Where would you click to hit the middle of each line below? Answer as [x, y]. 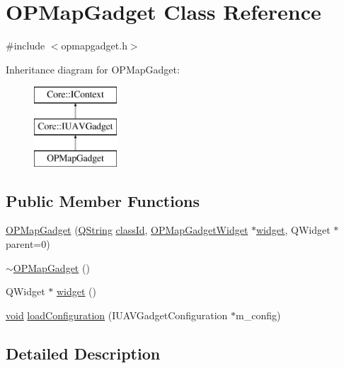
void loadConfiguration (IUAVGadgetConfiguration [117, 315]
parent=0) [28, 244]
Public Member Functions [103, 200]
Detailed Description [83, 353]
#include [25, 46]
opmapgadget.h [94, 46]
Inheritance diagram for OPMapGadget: [93, 69]
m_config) [258, 315]
